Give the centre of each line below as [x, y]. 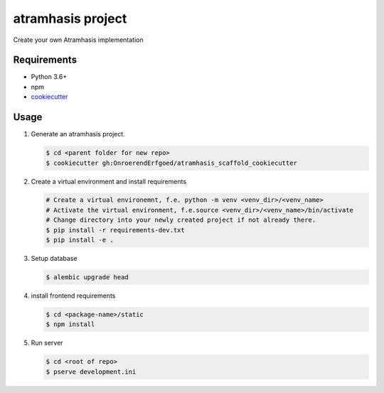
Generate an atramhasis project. [78, 134]
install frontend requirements [73, 296]
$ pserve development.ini [91, 372]
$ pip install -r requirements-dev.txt [115, 230]
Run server [47, 343]
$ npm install [70, 324]
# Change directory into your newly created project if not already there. [181, 220]
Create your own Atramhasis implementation [78, 40]
